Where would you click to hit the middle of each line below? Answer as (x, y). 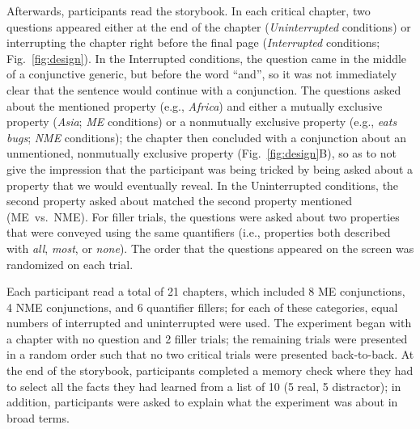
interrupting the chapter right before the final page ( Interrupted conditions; (193, 42)
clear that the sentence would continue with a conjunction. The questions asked (204, 89)
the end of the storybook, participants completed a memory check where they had (210, 370)
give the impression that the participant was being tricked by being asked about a (210, 168)
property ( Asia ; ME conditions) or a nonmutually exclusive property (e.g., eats (202, 122)
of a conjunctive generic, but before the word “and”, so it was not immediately (202, 74)
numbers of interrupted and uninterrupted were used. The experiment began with (209, 323)
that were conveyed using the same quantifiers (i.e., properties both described (199, 232)
